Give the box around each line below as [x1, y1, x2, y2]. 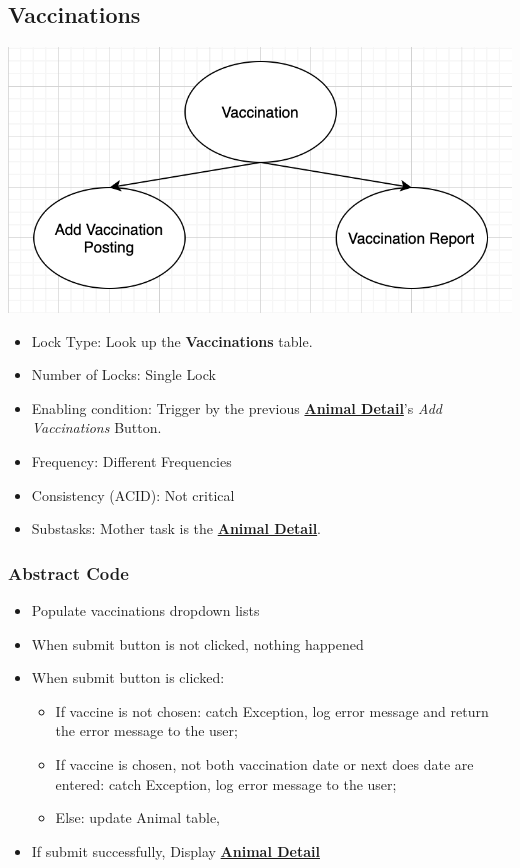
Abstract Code [8, 560, 129, 585]
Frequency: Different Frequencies [31, 451, 232, 472]
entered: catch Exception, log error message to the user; [55, 773, 397, 794]
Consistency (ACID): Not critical [31, 484, 235, 505]
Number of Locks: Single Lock [31, 364, 216, 385]
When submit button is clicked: [31, 667, 225, 688]
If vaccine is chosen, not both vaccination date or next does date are [55, 754, 474, 774]
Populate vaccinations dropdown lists [31, 600, 260, 621]
